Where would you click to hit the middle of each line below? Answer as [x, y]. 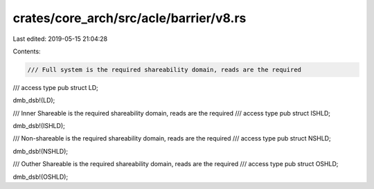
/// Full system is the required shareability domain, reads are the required [164, 70]
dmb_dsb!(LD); [34, 100]
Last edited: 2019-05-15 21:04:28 [60, 39]
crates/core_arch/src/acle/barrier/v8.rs [130, 18]
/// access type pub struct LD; [55, 87]
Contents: [27, 51]
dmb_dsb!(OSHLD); [41, 177]
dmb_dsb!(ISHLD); [39, 126]
